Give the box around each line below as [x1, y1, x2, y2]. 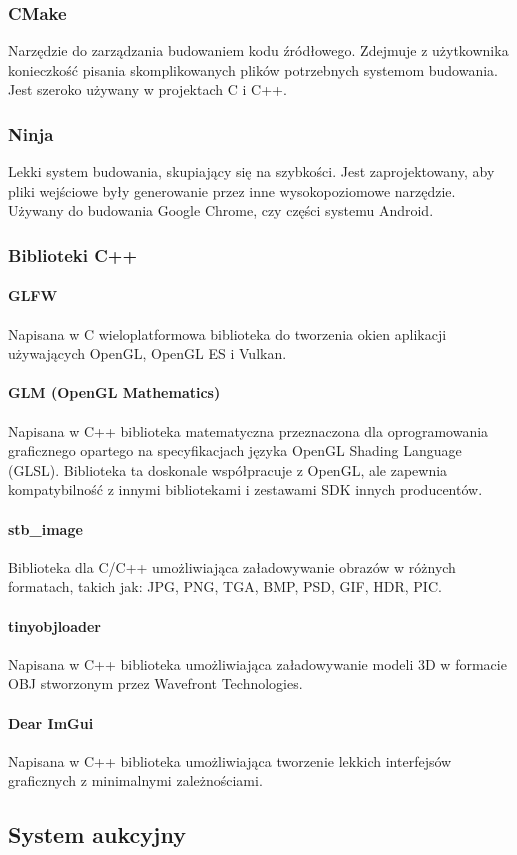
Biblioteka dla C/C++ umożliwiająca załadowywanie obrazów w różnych [8, 556, 456, 577]
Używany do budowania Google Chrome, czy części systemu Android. [8, 200, 434, 221]
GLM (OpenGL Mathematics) [8, 382, 221, 403]
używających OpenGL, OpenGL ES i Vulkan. [8, 343, 287, 364]
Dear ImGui [8, 712, 94, 733]
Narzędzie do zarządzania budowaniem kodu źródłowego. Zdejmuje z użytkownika [8, 40, 509, 61]
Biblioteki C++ [8, 242, 138, 267]
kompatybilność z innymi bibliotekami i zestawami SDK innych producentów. [8, 479, 483, 500]
